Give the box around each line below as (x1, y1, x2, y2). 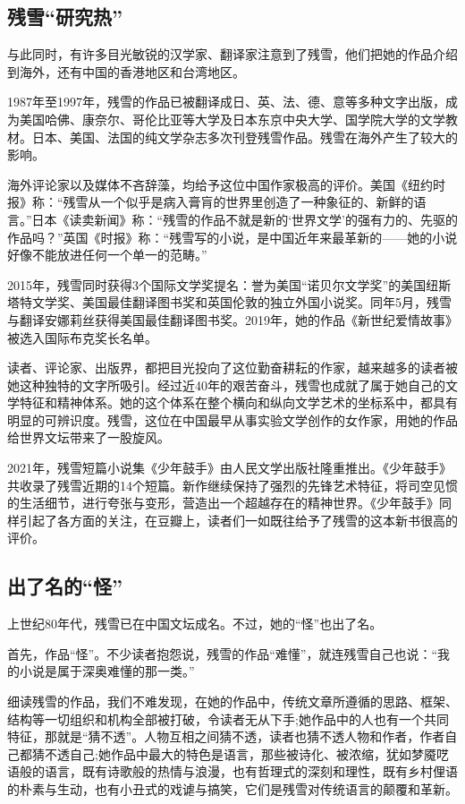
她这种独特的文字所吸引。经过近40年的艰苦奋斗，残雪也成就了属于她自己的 (7, 375, 445, 394)
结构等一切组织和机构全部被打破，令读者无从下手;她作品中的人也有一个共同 (7, 709, 449, 728)
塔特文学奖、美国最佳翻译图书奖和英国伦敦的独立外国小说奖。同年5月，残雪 (7, 293, 452, 312)
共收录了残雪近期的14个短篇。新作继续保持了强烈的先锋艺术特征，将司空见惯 (7, 475, 458, 494)
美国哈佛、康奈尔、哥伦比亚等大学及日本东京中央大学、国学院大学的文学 (19, 109, 445, 128)
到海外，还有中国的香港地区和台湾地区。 (7, 62, 245, 81)
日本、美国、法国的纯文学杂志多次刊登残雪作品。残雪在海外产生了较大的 (31, 127, 458, 146)
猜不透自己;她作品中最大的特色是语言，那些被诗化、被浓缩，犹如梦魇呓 (31, 744, 449, 763)
